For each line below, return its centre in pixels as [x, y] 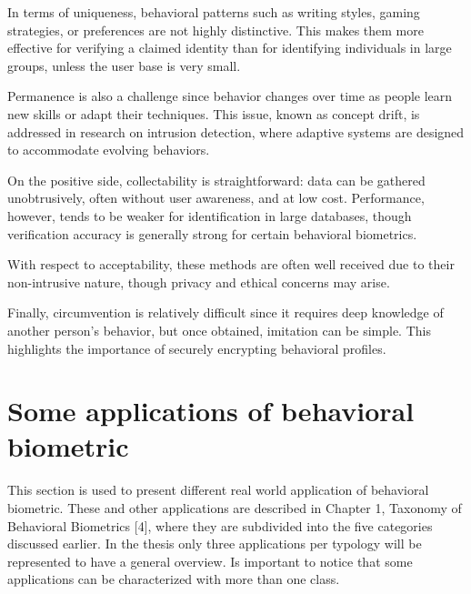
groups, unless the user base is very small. [124, 65]
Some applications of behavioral [211, 411]
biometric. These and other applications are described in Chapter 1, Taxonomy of [235, 508]
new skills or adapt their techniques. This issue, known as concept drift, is [214, 113]
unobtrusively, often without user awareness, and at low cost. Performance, [216, 198]
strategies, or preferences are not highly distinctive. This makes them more [215, 30]
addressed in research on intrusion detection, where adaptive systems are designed [236, 131]
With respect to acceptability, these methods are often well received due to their [231, 264]
